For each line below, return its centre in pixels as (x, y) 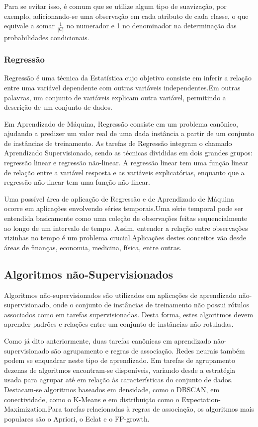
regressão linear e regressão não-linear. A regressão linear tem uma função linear (126, 163)
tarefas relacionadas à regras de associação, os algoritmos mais (159, 409)
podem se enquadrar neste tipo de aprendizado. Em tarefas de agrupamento (120, 360)
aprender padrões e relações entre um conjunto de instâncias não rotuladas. (119, 324)
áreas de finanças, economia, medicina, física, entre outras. (93, 247)
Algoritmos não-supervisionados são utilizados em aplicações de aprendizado (120, 295)
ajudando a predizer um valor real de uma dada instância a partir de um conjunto (129, 133)
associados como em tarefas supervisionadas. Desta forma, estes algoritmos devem (129, 314)
